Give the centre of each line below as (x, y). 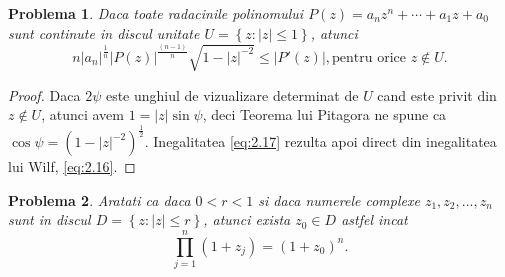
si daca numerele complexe (339, 199)
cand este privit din (437, 94)
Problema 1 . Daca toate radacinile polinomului (156, 13)
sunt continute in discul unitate (104, 32)
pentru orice (369, 57)
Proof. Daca (44, 94)
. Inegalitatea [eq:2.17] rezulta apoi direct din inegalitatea (320, 141)
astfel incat (374, 219)
